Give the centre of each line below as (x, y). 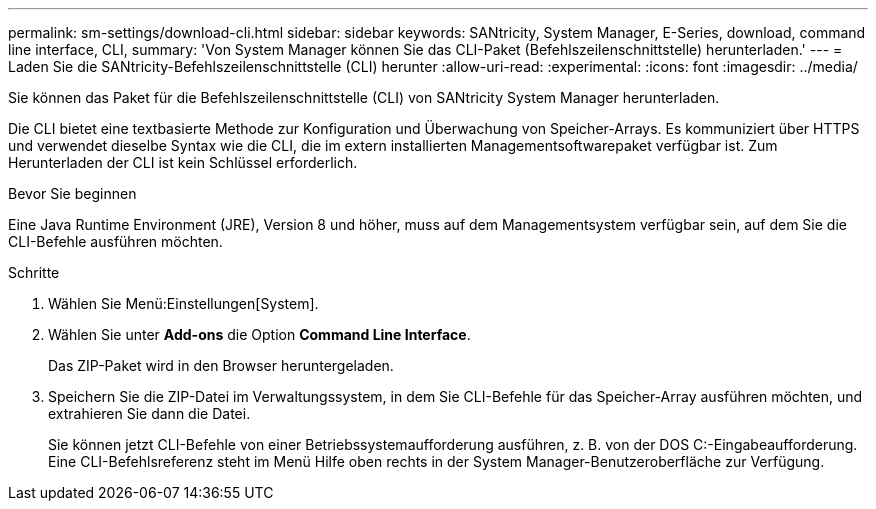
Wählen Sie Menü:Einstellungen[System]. (183, 303)
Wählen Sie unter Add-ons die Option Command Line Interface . (259, 334)
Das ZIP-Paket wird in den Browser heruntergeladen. (221, 365)
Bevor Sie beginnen (72, 193)
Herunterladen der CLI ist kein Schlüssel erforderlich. (183, 162)
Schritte (34, 272)
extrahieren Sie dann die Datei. (149, 413)
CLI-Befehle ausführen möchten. (115, 241)
